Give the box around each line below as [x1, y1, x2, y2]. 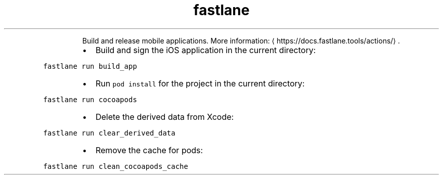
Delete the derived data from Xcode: [95, 111, 234, 122]
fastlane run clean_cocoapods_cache [43, 162, 188, 170]
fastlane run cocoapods [43, 95, 137, 104]
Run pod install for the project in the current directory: [95, 78, 305, 88]
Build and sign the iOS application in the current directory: [95, 44, 316, 55]
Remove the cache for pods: [95, 145, 203, 155]
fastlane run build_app [43, 62, 137, 70]
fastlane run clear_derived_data [43, 128, 175, 137]
